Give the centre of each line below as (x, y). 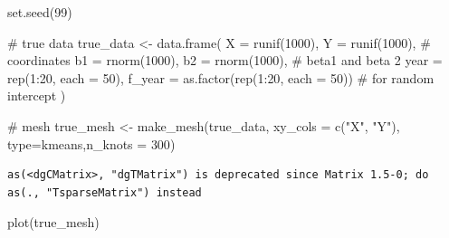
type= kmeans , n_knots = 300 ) (91, 143)
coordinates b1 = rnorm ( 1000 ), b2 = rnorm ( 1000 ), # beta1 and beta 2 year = (225, 60)
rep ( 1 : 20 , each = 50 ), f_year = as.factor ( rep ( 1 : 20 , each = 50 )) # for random (221, 77)
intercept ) (37, 95)
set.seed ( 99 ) (40, 12)
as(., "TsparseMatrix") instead (105, 192)
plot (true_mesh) (53, 222)
